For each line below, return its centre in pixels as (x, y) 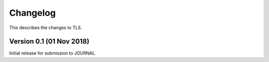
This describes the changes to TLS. (46, 28)
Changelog (32, 13)
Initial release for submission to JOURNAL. (53, 53)
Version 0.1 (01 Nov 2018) (49, 42)
